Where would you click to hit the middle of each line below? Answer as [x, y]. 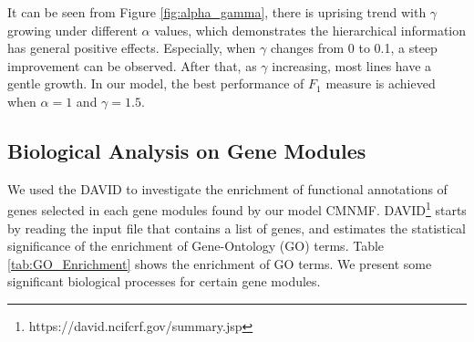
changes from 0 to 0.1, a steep [354, 48]
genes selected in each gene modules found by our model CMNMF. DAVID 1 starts [237, 209]
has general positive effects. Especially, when [132, 48]
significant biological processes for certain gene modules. [164, 281]
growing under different [72, 30]
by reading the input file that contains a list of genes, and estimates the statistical [237, 228]
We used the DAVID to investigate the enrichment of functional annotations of [227, 188]
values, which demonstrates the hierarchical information [310, 30]
